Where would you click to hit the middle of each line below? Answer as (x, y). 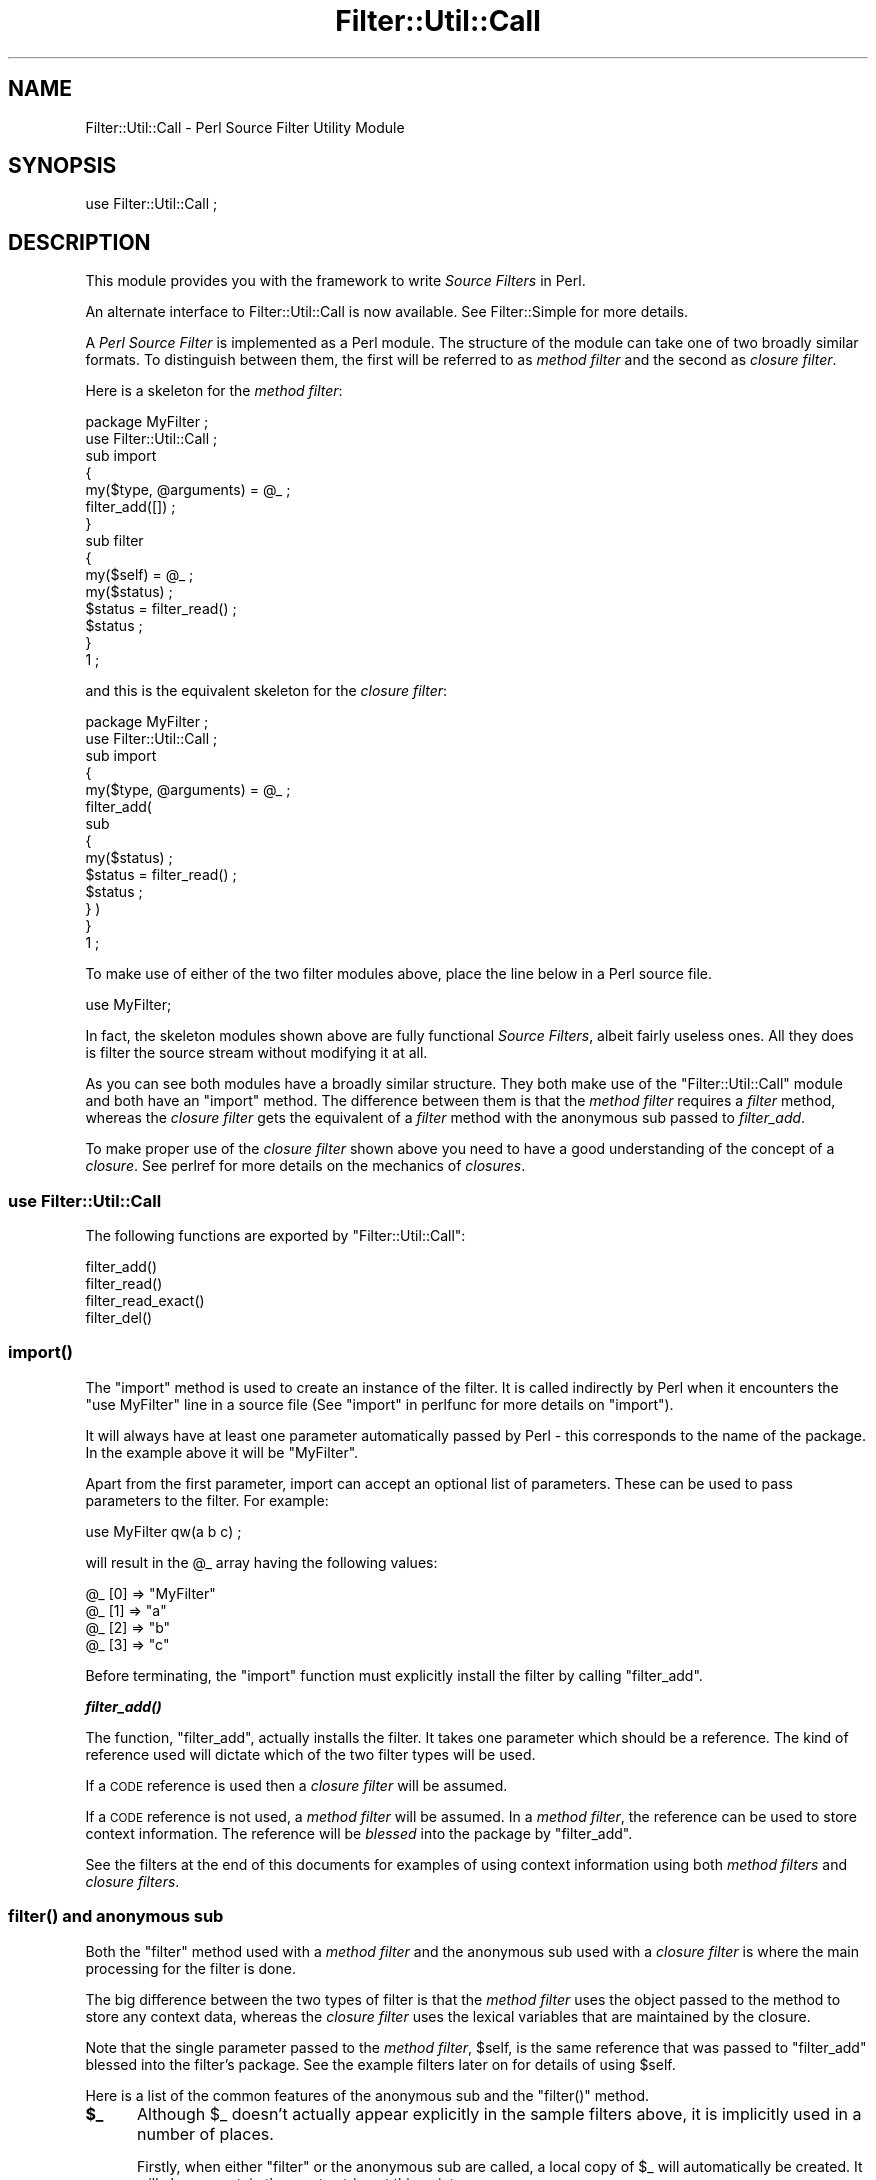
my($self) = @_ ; (139, 575)
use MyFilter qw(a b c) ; (163, 1531)
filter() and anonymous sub (116, 1916)
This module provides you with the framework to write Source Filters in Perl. (335, 281)
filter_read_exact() (145, 1301)
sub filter (114, 541)
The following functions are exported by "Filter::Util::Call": (275, 1236)
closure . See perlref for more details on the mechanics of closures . (305, 1166)
